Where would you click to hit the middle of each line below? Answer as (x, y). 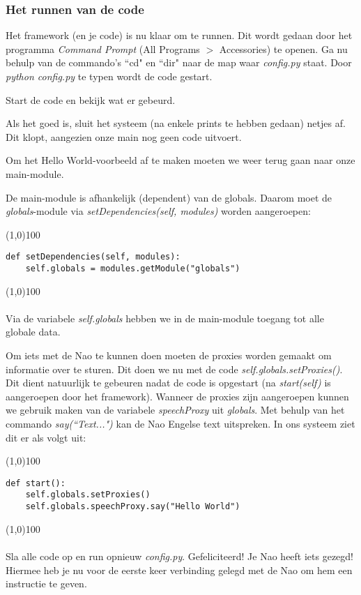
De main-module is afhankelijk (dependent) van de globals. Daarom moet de (169, 197)
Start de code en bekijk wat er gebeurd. (91, 99)
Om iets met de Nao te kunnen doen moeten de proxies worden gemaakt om (169, 355)
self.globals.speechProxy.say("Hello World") (133, 507)
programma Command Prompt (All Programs (103, 48)
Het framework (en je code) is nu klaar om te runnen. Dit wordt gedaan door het (179, 35)
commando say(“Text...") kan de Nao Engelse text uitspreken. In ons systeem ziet (180, 423)
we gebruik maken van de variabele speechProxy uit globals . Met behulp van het (175, 410)
